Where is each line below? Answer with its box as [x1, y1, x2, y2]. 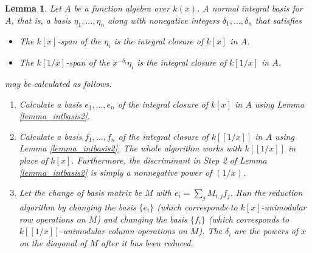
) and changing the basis [97, 212, 187, 225]
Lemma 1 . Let [5, 2, 61, 14]
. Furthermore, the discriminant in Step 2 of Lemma [71, 153, 267, 166]
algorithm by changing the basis [19, 200, 136, 213]
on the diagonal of [19, 236, 87, 249]
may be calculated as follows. [5, 77, 112, 89]
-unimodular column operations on [60, 224, 187, 237]
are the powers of [234, 224, 298, 237]
